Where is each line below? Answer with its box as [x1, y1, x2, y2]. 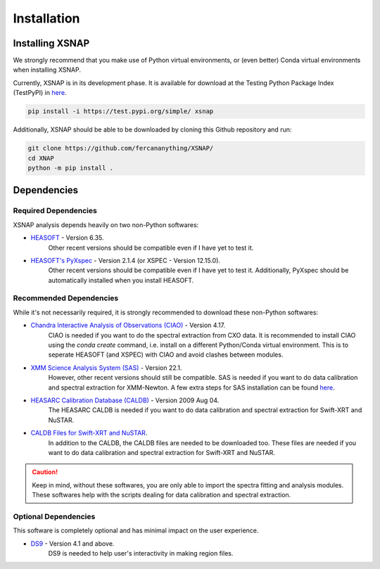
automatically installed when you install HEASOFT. [48, 276, 194, 284]
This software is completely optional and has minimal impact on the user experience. [13, 526, 259, 535]
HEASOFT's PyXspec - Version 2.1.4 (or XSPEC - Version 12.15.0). [30, 256, 221, 264]
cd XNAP [27, 154, 54, 162]
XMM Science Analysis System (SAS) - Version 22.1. [30, 363, 182, 372]
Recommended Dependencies [13, 293, 119, 303]
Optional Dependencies [13, 511, 96, 521]
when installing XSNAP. [13, 65, 81, 74]
